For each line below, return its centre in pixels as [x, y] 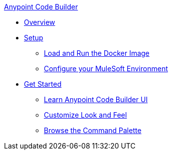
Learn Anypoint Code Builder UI [96, 99]
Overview [40, 22]
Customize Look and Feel [86, 115]
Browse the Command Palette [93, 130]
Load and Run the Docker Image [97, 53]
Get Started [43, 84]
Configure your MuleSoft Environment [106, 69]
